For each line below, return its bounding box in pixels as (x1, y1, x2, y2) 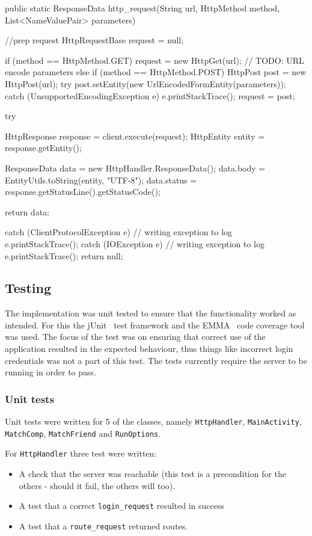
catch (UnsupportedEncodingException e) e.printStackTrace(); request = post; (5, 89, 295, 102)
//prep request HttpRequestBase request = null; (5, 34, 184, 46)
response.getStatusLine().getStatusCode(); (5, 185, 161, 198)
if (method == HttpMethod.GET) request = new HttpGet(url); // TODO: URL (5, 54, 304, 66)
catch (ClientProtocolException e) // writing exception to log (5, 226, 233, 238)
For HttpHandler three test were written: (5, 447, 157, 460)
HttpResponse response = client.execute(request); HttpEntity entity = (5, 129, 265, 142)
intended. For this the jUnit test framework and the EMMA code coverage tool (5, 318, 305, 331)
